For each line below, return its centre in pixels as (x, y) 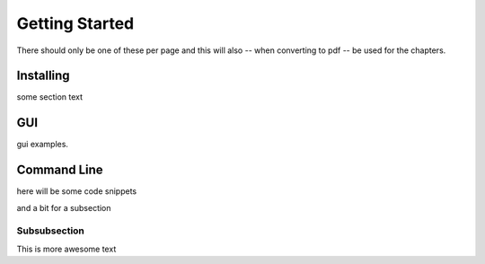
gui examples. (43, 145)
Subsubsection (51, 231)
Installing (44, 76)
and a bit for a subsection (64, 207)
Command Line (60, 170)
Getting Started (75, 23)
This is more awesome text (66, 249)
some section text (50, 97)
